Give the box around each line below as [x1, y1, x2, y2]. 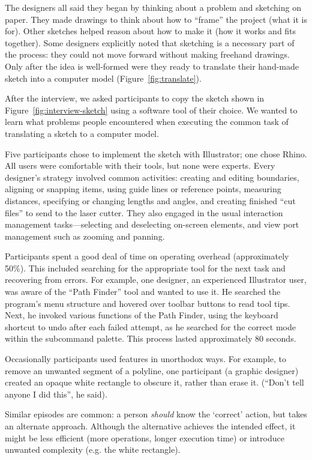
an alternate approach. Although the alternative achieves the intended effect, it [5, 420, 296, 432]
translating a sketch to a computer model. [5, 127, 159, 139]
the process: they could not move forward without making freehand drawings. [5, 48, 290, 61]
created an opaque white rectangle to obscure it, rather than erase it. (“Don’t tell [5, 376, 304, 389]
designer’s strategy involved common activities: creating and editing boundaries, [5, 171, 299, 183]
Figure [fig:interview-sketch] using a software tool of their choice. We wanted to [5, 103, 298, 116]
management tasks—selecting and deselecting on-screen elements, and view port [5, 218, 299, 231]
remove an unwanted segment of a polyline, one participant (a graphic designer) [5, 364, 299, 377]
